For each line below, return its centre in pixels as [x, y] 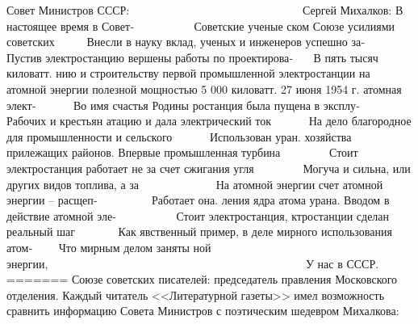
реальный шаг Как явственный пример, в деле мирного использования [199, 231]
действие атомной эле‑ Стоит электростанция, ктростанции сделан [198, 215]
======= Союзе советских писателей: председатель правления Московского [202, 279]
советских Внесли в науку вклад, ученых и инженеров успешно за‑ [186, 42]
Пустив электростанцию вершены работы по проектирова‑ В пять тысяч [192, 57]
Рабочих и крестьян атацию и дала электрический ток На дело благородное [209, 121]
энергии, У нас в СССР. [193, 263]
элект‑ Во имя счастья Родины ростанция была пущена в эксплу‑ [183, 105]
